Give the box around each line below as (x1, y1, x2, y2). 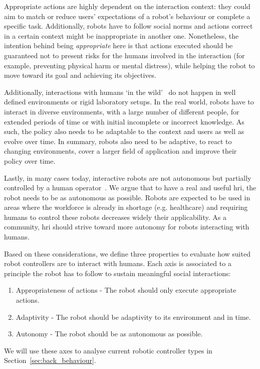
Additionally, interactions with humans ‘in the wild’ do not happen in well (4, 86, 236, 97)
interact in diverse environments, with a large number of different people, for (4, 106, 239, 116)
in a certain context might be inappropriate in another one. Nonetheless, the (4, 30, 239, 41)
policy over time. (4, 155, 56, 166)
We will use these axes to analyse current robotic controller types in (4, 345, 212, 355)
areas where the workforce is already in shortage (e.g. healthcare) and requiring (4, 202, 248, 212)
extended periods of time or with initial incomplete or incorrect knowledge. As (4, 116, 244, 127)
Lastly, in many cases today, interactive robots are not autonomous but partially (4, 172, 251, 183)
